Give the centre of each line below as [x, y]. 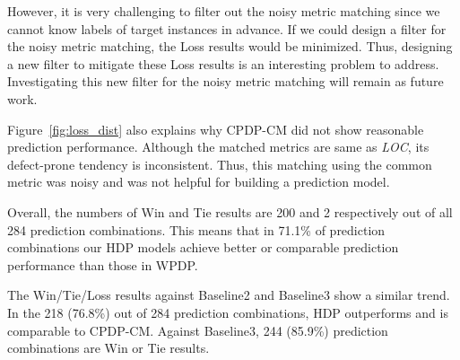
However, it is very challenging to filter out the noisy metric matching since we [224, 11]
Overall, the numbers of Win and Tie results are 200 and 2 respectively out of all [230, 211]
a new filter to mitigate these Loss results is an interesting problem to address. [223, 63]
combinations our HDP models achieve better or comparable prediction [203, 247]
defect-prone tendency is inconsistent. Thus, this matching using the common [220, 164]
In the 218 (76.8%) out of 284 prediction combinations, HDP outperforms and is [228, 312]
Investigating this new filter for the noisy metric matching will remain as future [226, 81]
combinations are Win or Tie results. [108, 348]
